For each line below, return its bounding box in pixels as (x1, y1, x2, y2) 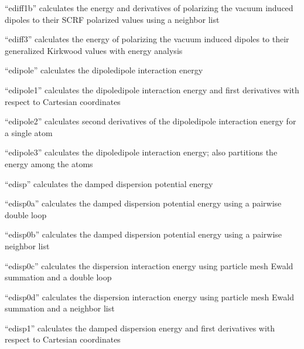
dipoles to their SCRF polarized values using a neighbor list (5, 13, 220, 25)
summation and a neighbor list (5, 302, 115, 314)
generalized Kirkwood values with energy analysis (5, 44, 183, 56)
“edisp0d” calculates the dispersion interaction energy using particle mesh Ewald (5, 290, 294, 303)
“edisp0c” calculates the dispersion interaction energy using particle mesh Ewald (5, 259, 293, 272)
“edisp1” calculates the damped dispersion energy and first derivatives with (5, 321, 275, 334)
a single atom (5, 126, 53, 138)
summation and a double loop (5, 271, 112, 283)
